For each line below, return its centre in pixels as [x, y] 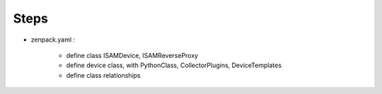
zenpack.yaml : [53, 40]
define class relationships [103, 75]
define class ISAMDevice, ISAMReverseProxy [132, 55]
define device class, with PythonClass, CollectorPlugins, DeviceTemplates [174, 65]
